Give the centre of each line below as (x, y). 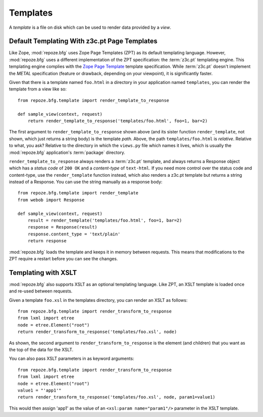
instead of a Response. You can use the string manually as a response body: (86, 182)
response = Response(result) (62, 227)
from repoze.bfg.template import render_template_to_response (94, 100)
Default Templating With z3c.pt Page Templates (83, 41)
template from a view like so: (38, 89)
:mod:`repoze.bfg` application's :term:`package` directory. (67, 152)
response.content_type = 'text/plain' (74, 234)
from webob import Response (51, 200)
